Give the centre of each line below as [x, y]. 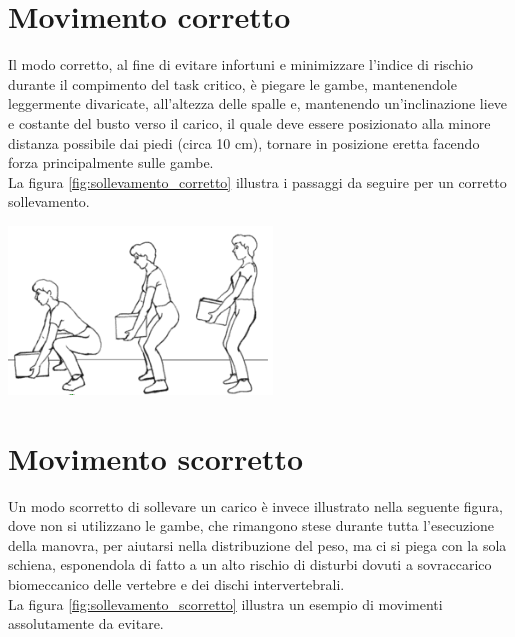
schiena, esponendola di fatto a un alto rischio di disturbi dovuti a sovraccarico [250, 564]
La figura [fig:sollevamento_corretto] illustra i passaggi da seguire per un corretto [257, 181]
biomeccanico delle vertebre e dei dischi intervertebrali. [176, 583]
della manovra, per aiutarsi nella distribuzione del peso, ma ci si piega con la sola [257, 544]
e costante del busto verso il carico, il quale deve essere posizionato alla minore [249, 122]
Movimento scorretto [156, 457]
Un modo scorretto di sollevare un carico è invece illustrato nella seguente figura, [255, 505]
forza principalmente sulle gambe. [111, 162]
